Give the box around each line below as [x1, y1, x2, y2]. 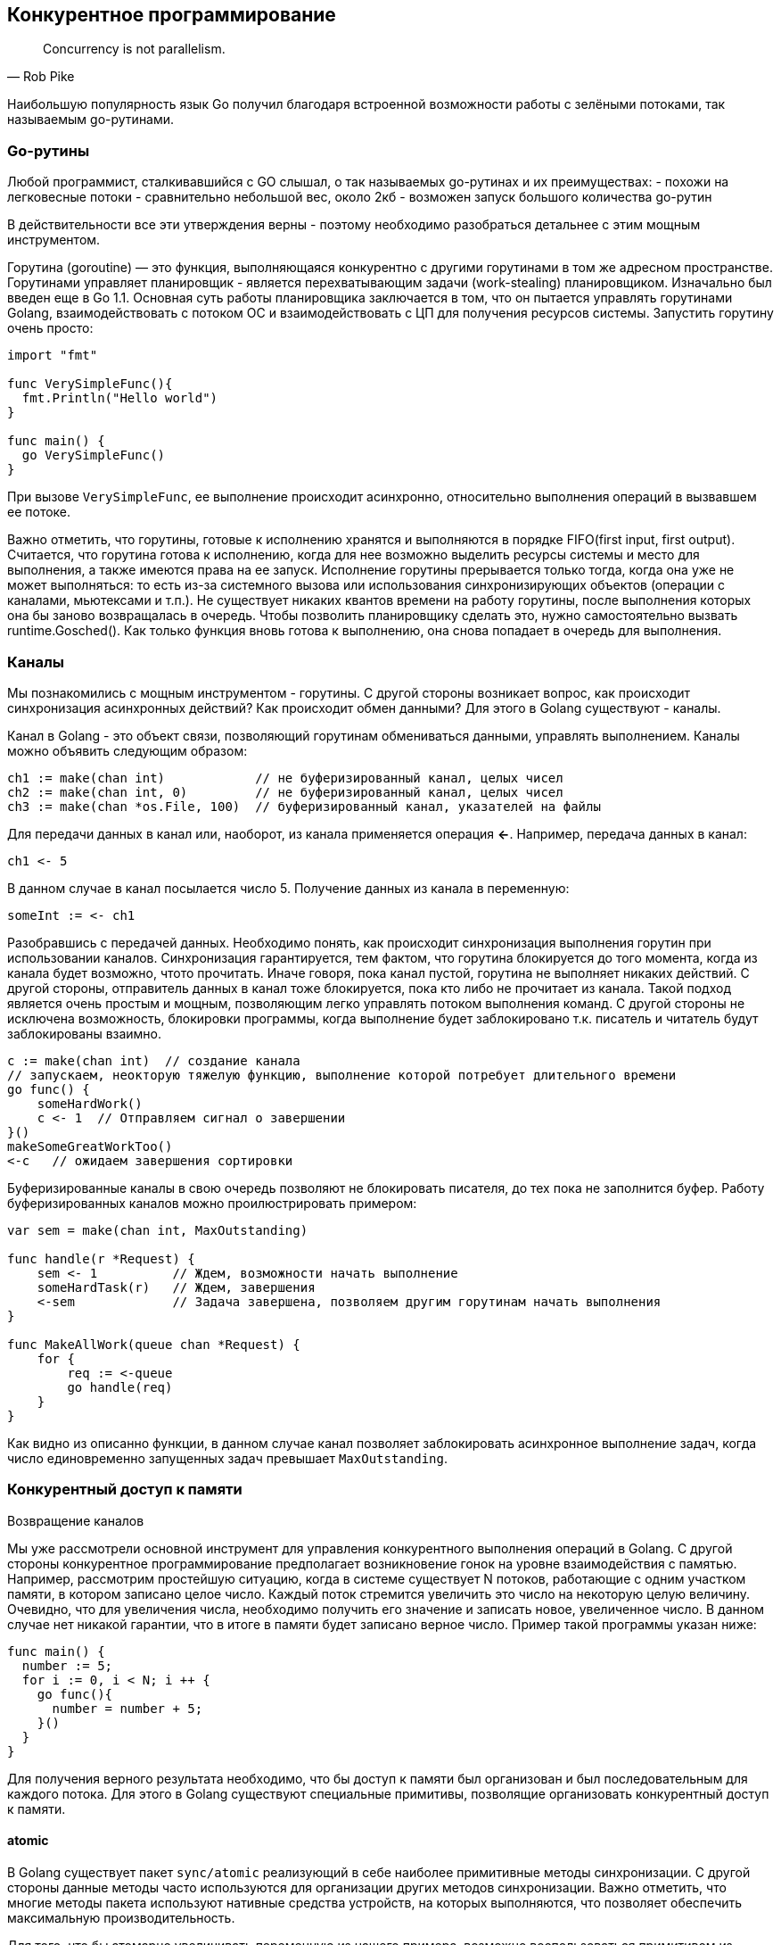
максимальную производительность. [7, 1909, 235, 1925]
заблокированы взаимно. [7, 1025, 162, 1041]
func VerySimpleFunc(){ [7, 377, 173, 392]
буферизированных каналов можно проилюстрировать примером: [7, 1195, 417, 1211]
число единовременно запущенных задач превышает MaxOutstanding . [7, 1450, 448, 1466]
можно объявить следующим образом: [7, 742, 248, 758]
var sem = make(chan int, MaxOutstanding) [7, 1222, 308, 1237]
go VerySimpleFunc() [21, 448, 166, 463]
